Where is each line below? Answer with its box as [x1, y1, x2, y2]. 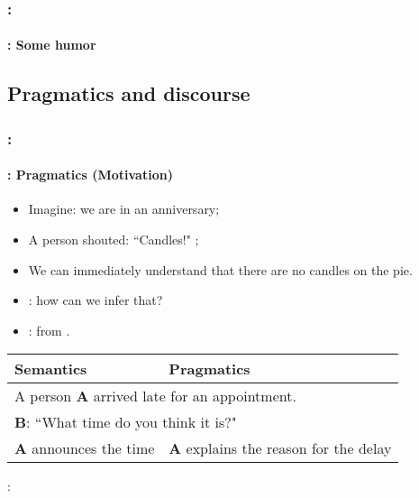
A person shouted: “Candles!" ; [28, 230, 199, 249]
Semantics [14, 358, 87, 380]
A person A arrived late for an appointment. [14, 385, 296, 407]
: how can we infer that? [28, 290, 163, 309]
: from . [28, 320, 70, 339]
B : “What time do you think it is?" [14, 411, 237, 433]
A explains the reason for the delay [169, 438, 392, 459]
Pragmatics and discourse [7, 79, 250, 107]
